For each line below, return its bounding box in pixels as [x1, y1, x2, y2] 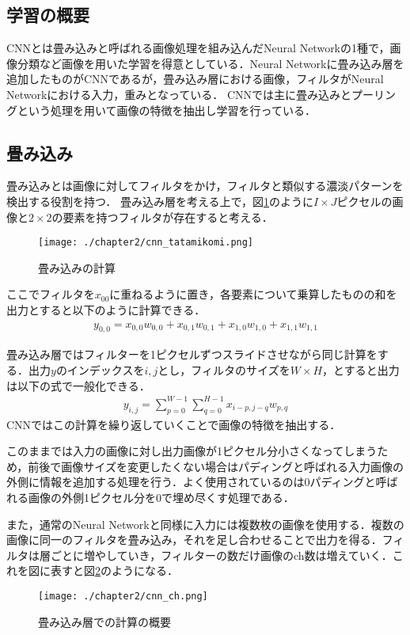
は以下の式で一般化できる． [6, 377, 150, 394]
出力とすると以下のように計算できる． [6, 302, 206, 317]
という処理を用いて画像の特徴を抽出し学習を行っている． [17, 101, 316, 118]
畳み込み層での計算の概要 [38, 613, 171, 629]
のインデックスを [55, 362, 145, 378]
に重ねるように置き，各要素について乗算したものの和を [109, 286, 397, 302]
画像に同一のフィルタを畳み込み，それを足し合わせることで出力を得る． [6, 531, 382, 548]
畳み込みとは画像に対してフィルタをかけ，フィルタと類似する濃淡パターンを [6, 177, 404, 194]
